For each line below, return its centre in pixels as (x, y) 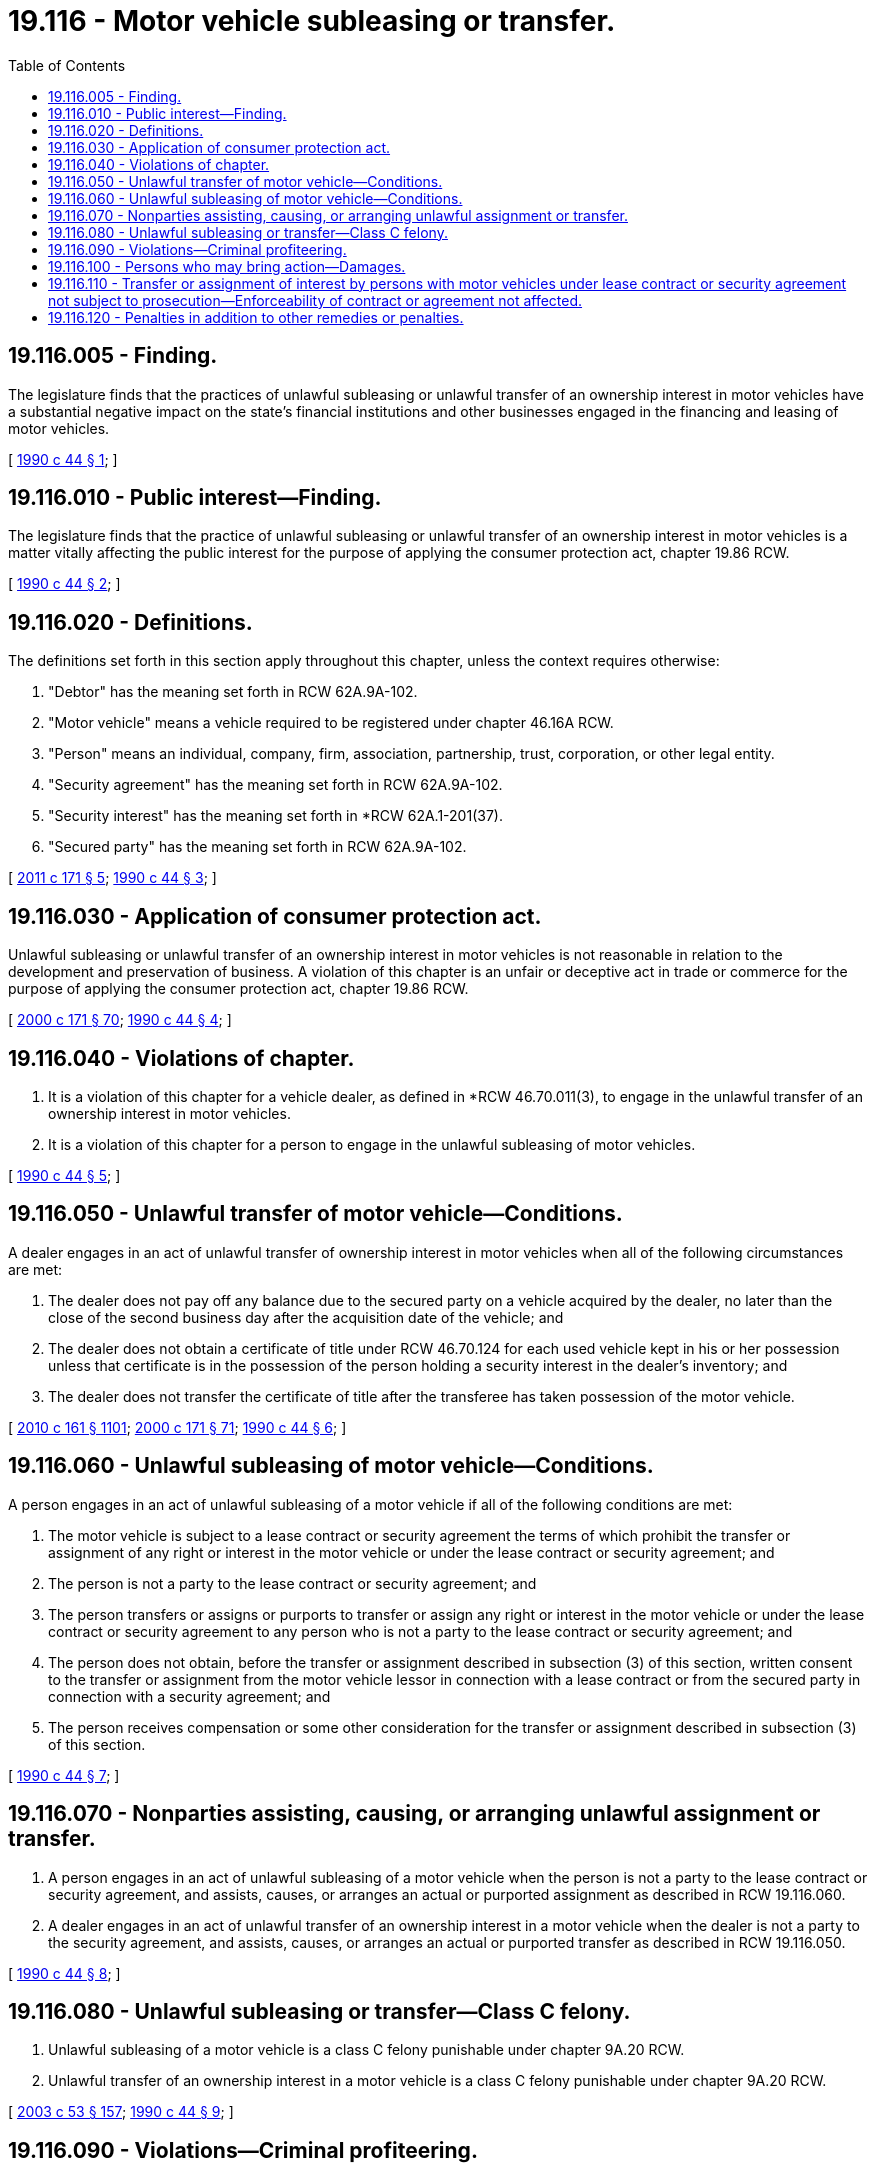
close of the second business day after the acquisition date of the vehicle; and (306, 1317)
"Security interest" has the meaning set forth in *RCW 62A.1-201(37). (275, 816)
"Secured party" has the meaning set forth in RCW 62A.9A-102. (257, 847)
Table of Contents (67, 65)
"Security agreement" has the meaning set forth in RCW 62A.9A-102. (275, 785)
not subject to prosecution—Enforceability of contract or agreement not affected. (315, 300)
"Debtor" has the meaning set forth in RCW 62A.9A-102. (233, 692)
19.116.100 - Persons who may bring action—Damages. (227, 266)
